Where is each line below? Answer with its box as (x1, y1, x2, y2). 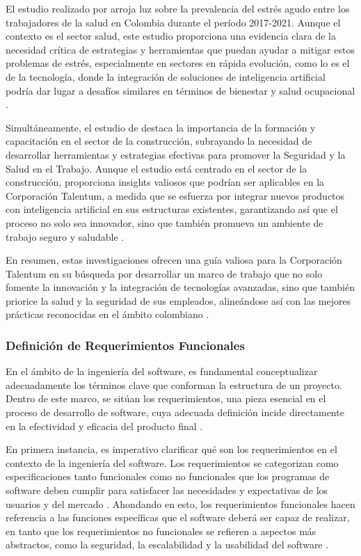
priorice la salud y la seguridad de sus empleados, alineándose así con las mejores (6, 293, 351, 308)
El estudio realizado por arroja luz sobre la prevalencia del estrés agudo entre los (6, 1, 350, 15)
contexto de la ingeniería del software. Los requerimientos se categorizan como (6, 455, 339, 470)
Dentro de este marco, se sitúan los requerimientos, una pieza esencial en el (6, 391, 326, 406)
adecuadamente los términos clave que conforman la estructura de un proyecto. (6, 377, 342, 392)
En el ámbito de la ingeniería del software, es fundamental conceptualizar (6, 364, 318, 379)
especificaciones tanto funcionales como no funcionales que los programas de (6, 469, 330, 484)
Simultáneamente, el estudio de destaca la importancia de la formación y (6, 120, 316, 134)
